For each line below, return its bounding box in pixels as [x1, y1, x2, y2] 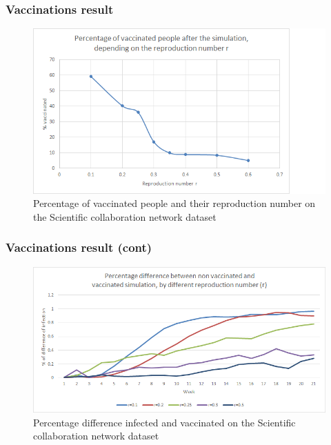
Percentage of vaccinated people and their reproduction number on [33, 196, 316, 210]
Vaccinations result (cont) [6, 239, 152, 256]
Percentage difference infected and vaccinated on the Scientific [33, 415, 296, 429]
